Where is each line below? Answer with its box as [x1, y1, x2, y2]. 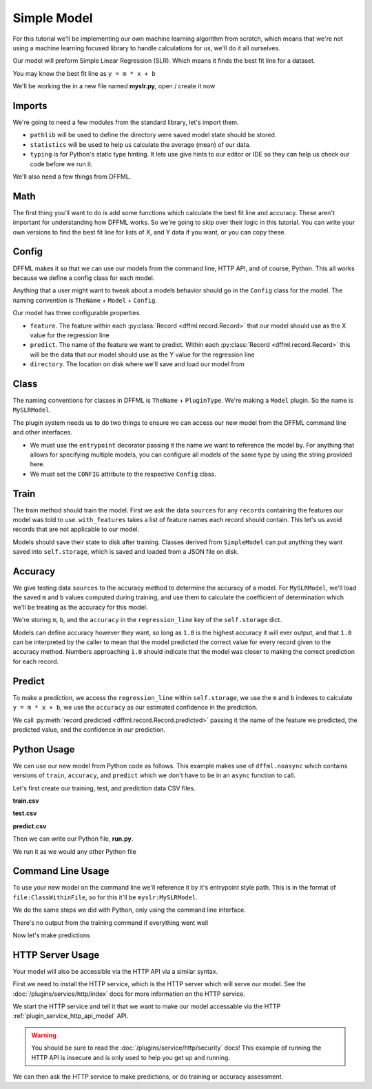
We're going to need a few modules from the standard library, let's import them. [12, 118, 239, 127]
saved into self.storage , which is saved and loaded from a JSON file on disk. [12, 548, 239, 556]
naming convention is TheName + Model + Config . [12, 296, 158, 304]
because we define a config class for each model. [12, 273, 155, 282]
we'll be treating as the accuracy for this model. [12, 603, 148, 611]
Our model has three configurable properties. [12, 309, 141, 317]
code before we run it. [30, 159, 93, 168]
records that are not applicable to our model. [12, 525, 140, 534]
